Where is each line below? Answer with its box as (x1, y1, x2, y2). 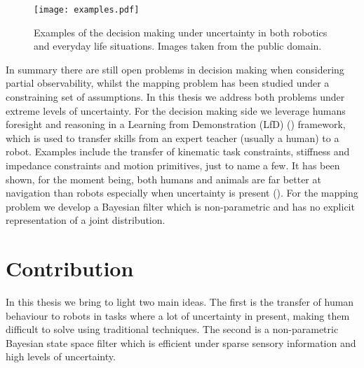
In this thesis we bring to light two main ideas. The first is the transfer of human (6, 295, 354, 309)
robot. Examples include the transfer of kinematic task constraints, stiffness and (6, 144, 350, 159)
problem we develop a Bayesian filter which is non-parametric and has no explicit (6, 199, 355, 213)
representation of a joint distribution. (6, 213, 166, 227)
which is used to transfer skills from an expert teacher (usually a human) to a (6, 130, 339, 145)
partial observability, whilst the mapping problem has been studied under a (6, 76, 330, 90)
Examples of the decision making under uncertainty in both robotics (34, 24, 328, 39)
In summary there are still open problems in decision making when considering (6, 62, 344, 76)
